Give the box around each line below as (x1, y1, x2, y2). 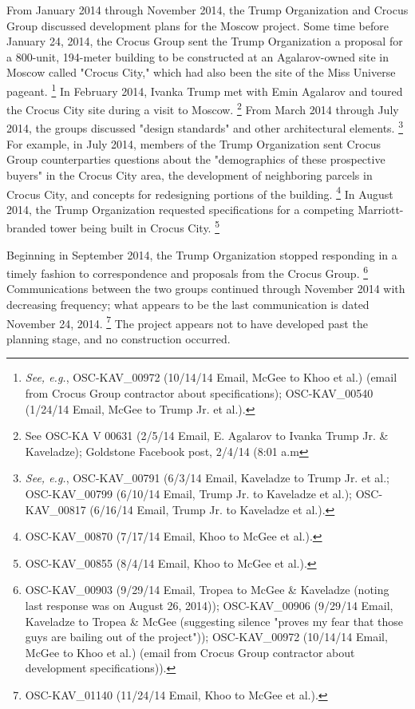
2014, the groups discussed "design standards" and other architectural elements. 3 (6, 117, 404, 137)
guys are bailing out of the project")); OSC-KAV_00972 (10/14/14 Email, (25, 628, 388, 645)
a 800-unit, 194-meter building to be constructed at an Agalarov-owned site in (6, 48, 389, 65)
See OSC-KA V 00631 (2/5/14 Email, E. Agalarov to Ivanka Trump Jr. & (25, 427, 389, 444)
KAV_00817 (25, 501, 86, 517)
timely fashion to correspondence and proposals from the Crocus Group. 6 (6, 263, 369, 281)
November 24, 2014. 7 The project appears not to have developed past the (6, 312, 368, 331)
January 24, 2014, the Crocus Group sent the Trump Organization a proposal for (6, 33, 403, 50)
